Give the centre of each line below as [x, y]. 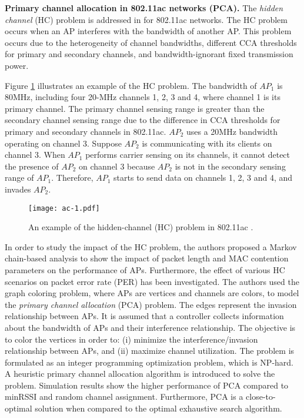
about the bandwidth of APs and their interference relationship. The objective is [150, 327]
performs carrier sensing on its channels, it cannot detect [188, 155]
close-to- [261, 397]
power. [17, 65]
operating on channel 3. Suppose [63, 143]
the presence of [32, 166]
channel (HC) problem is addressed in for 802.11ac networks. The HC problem [146, 19]
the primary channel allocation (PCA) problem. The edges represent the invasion [151, 304]
